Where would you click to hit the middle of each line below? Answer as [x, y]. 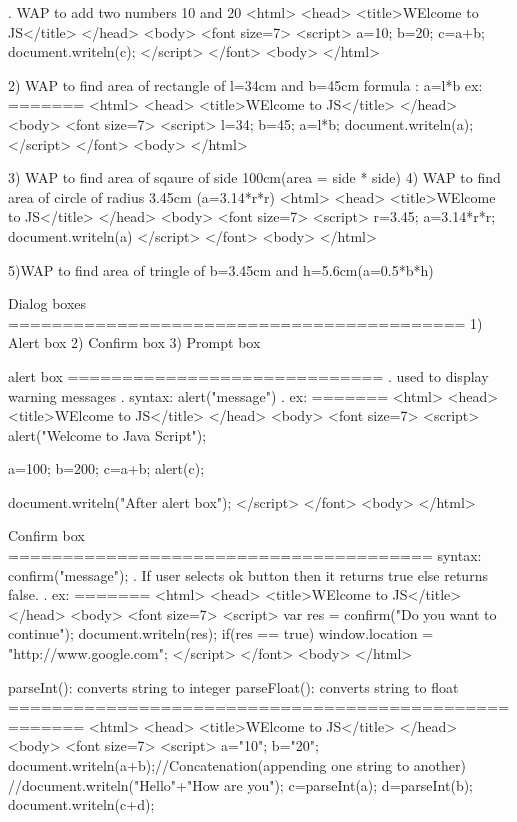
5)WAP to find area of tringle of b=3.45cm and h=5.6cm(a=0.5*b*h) [221, 269]
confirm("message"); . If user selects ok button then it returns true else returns [248, 574]
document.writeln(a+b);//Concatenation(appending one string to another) [237, 765]
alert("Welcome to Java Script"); [107, 434]
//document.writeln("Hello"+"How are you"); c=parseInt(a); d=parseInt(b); [241, 784]
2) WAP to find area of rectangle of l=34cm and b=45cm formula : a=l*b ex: [245, 84]
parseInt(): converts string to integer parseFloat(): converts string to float [233, 686]
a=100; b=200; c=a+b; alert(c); [106, 468]
